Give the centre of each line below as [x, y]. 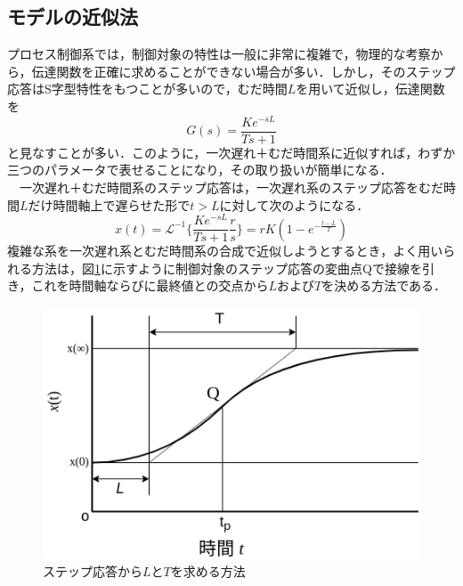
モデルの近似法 [73, 16]
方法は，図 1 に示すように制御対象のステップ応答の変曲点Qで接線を [227, 268]
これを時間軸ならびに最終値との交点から [150, 285]
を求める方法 [208, 570]
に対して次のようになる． [294, 204]
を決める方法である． [384, 285]
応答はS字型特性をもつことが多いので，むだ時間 [147, 89]
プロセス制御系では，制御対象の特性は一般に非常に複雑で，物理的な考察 [219, 54]
